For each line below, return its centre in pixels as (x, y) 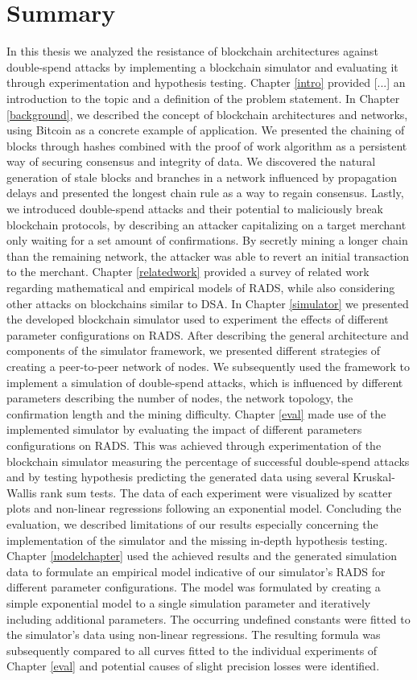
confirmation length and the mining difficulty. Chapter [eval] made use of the (196, 413)
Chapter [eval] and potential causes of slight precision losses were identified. (193, 666)
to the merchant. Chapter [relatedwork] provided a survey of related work (188, 272)
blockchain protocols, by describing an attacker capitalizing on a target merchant (206, 224)
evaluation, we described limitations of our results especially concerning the (192, 523)
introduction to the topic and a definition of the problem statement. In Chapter (203, 98)
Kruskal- (374, 477)
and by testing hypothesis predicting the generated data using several (178, 477)
